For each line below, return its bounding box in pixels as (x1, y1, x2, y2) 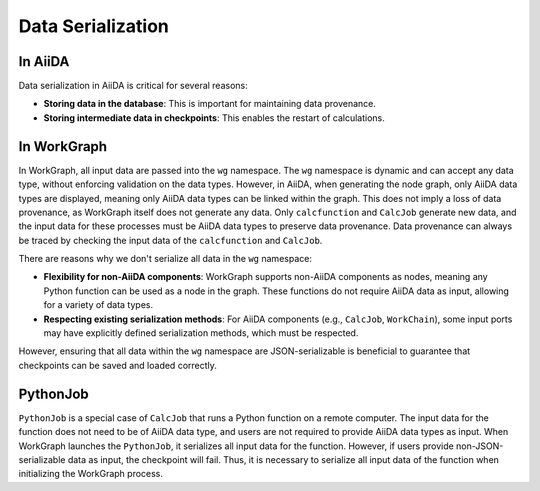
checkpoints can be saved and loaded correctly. (18, 359, 217, 371)
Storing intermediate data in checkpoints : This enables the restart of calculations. (43, 111, 385, 124)
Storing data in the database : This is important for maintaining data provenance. (43, 98, 377, 110)
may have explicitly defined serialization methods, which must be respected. (43, 327, 359, 339)
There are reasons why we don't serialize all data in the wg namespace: (18, 253, 312, 265)
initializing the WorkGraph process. (18, 468, 164, 480)
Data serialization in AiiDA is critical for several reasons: (18, 80, 249, 92)
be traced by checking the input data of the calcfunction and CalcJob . (18, 234, 323, 246)
